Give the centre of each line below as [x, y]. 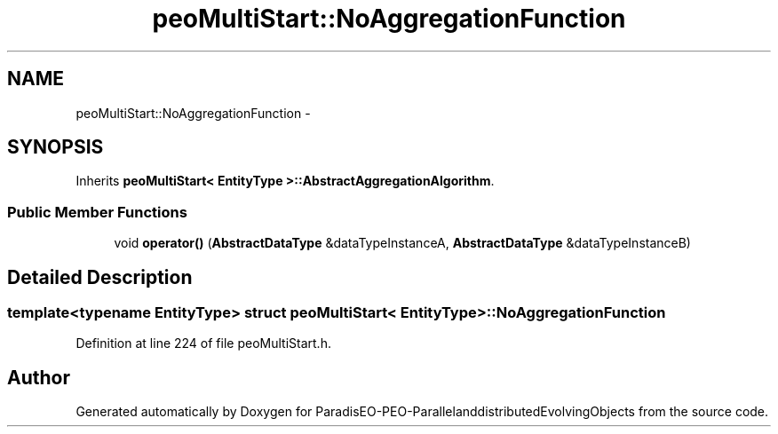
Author [39, 377]
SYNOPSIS [56, 147]
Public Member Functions [97, 212]
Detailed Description [100, 277]
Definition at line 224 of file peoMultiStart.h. [203, 343]
